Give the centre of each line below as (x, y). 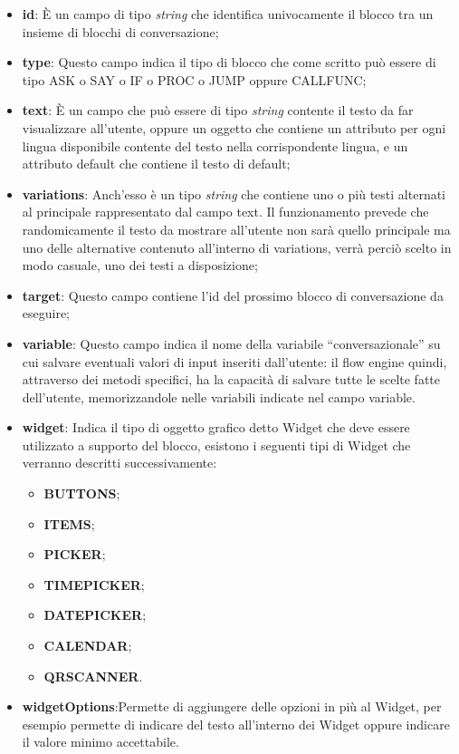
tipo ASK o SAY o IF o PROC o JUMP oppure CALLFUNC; (194, 79)
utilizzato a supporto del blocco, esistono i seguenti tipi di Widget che (216, 445)
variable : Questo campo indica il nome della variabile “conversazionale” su (231, 343)
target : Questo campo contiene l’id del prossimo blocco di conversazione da (233, 295)
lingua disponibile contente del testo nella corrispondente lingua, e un (215, 145)
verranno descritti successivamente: (120, 463)
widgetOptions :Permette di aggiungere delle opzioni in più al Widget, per (232, 706)
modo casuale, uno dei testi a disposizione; (140, 265)
